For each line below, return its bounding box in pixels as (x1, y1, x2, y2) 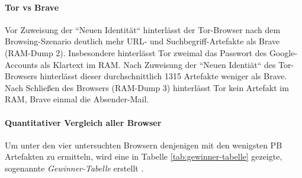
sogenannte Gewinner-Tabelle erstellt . (5, 161, 144, 174)
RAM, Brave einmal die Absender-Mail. (5, 93, 149, 105)
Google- (269, 46, 298, 59)
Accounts (5, 58, 38, 70)
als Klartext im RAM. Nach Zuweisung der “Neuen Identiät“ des (40, 58, 276, 70)
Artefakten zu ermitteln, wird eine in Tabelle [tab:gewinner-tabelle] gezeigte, (5, 150, 282, 163)
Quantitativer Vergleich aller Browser (5, 116, 162, 128)
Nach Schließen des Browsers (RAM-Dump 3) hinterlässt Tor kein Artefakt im (5, 81, 289, 93)
